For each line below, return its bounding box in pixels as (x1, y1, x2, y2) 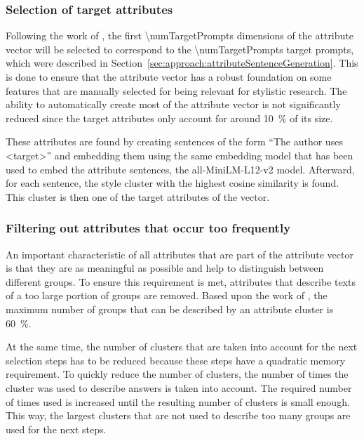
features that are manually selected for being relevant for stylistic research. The (6, 83, 347, 98)
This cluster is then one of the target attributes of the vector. (6, 189, 270, 204)
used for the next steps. (6, 421, 107, 436)
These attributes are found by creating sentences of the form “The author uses (6, 134, 343, 149)
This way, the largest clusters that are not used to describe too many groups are (6, 408, 351, 423)
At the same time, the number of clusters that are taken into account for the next (6, 339, 358, 354)
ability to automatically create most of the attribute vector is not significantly (6, 97, 341, 112)
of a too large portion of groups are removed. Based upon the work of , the (6, 288, 328, 303)
